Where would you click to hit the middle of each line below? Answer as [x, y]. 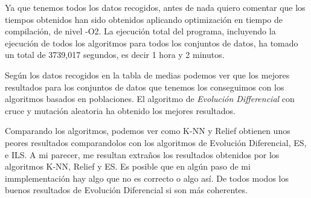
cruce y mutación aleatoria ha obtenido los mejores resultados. [120, 110]
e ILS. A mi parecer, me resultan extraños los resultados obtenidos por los [142, 154]
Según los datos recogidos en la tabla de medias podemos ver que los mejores [147, 75]
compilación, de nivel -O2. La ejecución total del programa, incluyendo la [140, 31]
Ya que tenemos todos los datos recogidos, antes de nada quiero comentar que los [155, 7]
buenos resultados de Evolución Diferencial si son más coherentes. [126, 190]
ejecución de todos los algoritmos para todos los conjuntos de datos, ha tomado [152, 43]
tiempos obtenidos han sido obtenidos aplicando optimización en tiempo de [144, 19]
